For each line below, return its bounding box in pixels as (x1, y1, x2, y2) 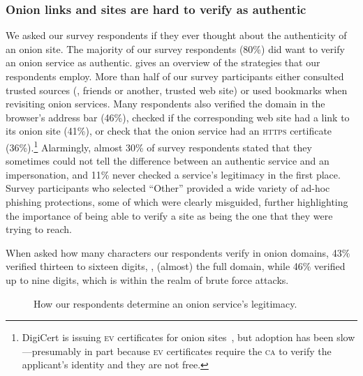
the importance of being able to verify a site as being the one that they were (6, 208, 333, 223)
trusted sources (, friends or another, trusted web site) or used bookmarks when (6, 82, 348, 97)
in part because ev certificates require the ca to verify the (84, 343, 332, 358)
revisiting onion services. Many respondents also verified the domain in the (6, 96, 325, 111)
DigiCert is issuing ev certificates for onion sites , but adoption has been (22, 330, 334, 345)
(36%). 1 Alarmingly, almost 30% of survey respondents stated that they (6, 137, 312, 154)
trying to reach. (6, 222, 72, 236)
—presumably (22, 343, 82, 358)
